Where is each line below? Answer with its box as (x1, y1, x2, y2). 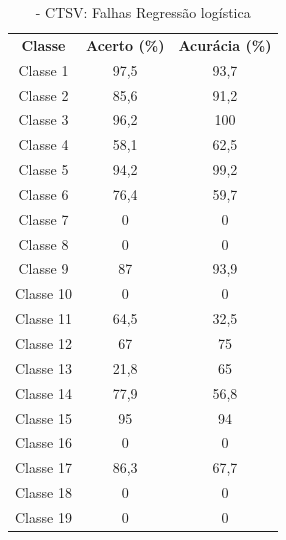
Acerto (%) (85, 34, 165, 55)
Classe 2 (18, 84, 69, 105)
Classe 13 (15, 357, 72, 378)
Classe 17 (15, 457, 72, 478)
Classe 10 (15, 283, 72, 304)
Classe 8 (18, 233, 69, 254)
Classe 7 (18, 208, 69, 229)
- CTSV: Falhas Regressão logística (35, 2, 251, 22)
